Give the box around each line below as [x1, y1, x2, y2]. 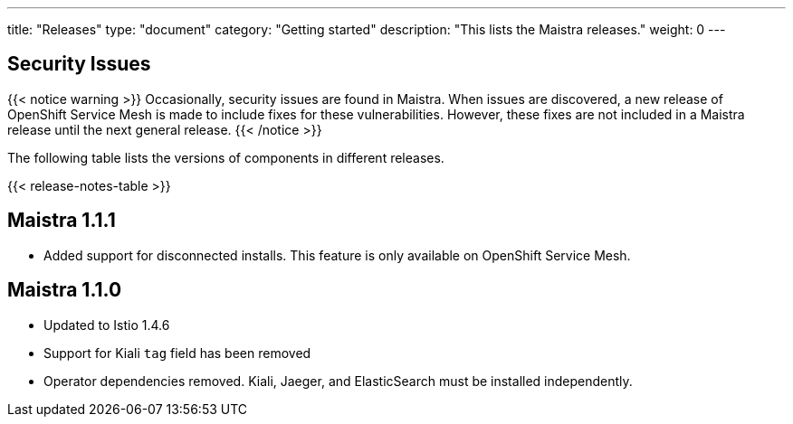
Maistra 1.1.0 [7, 278, 122, 302]
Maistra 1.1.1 [7, 209, 116, 232]
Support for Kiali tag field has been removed [43, 344, 311, 361]
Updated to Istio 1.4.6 [43, 316, 170, 333]
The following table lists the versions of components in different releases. [7, 149, 444, 165]
